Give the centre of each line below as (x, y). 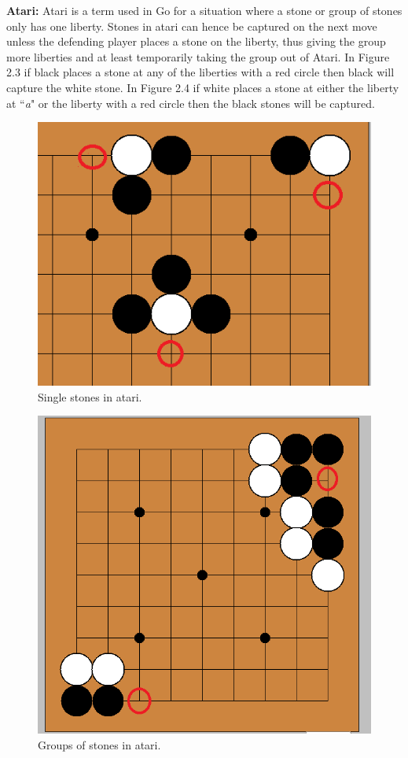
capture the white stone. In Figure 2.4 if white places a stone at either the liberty (203, 87)
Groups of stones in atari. (99, 744)
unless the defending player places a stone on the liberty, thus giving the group (196, 41)
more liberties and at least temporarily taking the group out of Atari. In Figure (198, 56)
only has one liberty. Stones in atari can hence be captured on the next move (192, 26)
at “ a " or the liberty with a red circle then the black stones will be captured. (191, 103)
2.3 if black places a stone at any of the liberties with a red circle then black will (200, 72)
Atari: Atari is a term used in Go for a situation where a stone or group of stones (204, 10)
